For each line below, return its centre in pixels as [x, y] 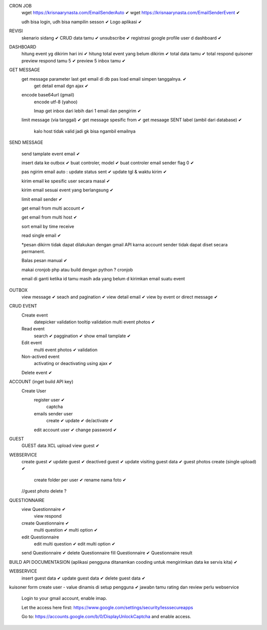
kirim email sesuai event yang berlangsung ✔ [67, 190]
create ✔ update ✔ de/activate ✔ [80, 421]
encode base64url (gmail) [48, 95]
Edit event [32, 343]
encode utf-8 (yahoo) [56, 102]
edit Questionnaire [40, 537]
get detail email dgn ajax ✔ [61, 86]
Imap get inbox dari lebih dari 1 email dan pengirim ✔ [88, 111]
